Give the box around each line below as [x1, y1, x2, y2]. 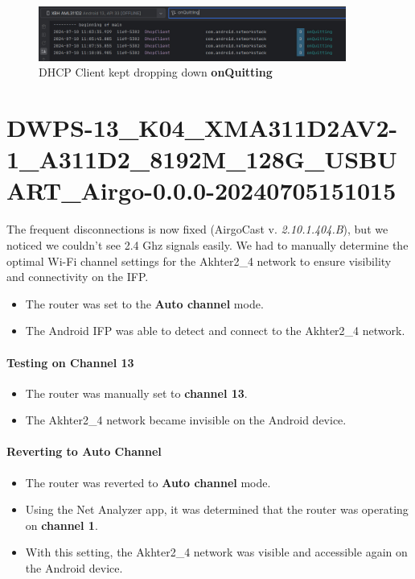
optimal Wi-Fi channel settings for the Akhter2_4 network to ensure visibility [6, 252, 392, 269]
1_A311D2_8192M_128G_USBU [6, 143, 397, 176]
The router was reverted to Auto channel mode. [25, 474, 271, 490]
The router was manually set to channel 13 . [25, 384, 248, 401]
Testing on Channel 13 [6, 354, 134, 370]
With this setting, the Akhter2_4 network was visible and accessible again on [25, 544, 408, 560]
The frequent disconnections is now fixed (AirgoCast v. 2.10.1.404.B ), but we [6, 221, 388, 238]
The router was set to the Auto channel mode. [25, 295, 264, 312]
